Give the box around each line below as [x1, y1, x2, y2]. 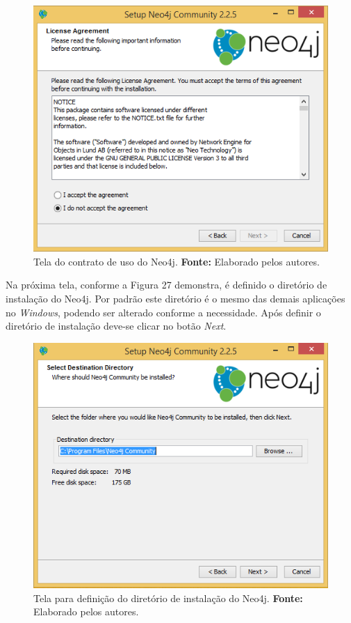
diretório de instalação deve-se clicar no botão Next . [6, 318, 227, 333]
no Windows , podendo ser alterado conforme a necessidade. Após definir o [6, 305, 321, 319]
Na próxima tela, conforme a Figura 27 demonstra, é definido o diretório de [6, 277, 327, 292]
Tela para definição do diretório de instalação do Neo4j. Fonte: [33, 590, 303, 605]
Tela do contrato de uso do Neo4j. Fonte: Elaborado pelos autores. [33, 254, 320, 268]
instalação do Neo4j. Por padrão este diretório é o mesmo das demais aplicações [6, 291, 345, 305]
